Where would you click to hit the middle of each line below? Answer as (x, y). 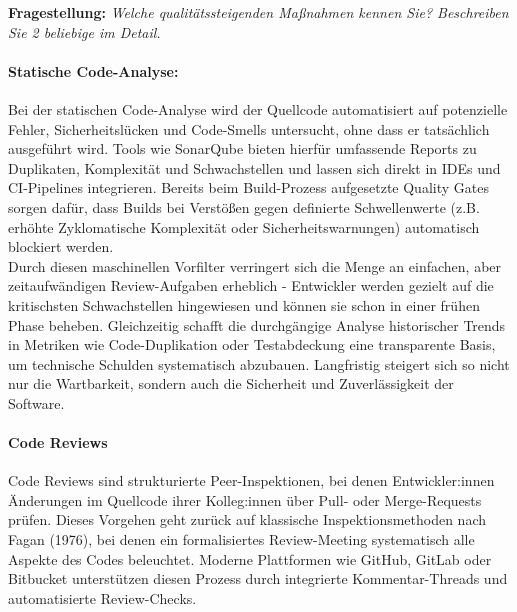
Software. (36, 402)
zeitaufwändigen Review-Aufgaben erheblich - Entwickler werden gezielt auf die (251, 285)
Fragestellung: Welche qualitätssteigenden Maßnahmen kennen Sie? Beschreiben (258, 12)
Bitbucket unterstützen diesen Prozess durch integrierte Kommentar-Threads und (258, 578)
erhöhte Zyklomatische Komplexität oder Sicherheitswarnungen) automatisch (244, 226)
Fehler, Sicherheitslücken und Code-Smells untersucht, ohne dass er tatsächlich (249, 128)
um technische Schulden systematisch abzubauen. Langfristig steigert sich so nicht (259, 363)
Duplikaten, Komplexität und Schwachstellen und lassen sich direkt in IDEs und (254, 167)
